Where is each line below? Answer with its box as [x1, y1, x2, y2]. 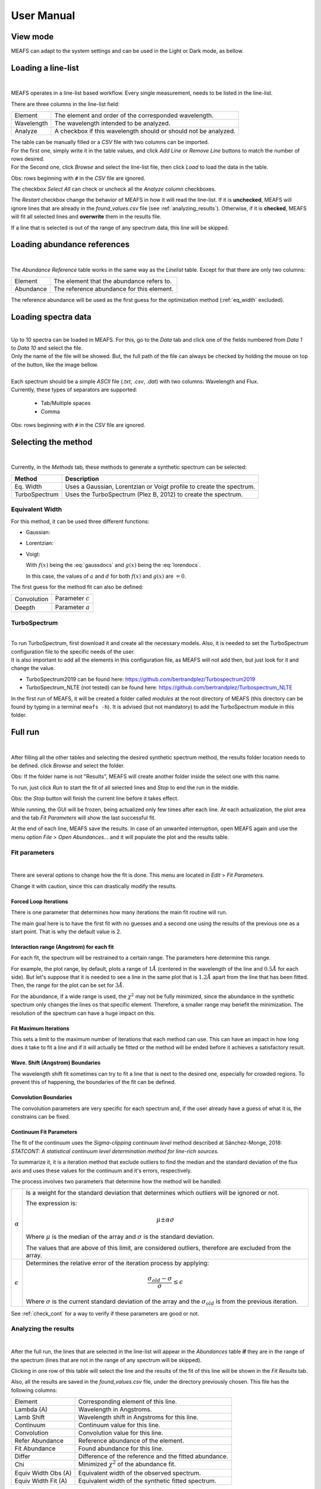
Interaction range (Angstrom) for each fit [11, 943, 114, 950]
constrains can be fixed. [11, 1113, 71, 1120]
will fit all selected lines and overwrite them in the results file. [11, 213, 162, 220]
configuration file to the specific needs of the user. [11, 648, 135, 655]
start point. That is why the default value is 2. [11, 928, 122, 935]
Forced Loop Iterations [11, 898, 68, 905]
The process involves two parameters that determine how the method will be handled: [11, 1178, 222, 1185]
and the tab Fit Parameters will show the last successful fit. [11, 814, 156, 821]
